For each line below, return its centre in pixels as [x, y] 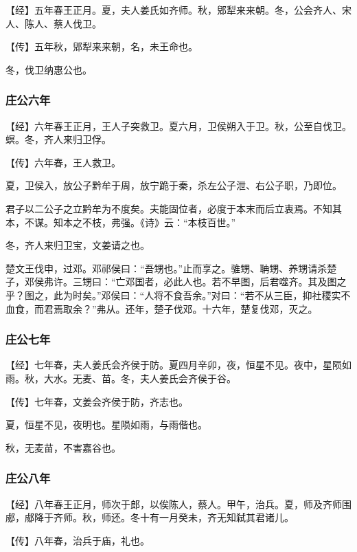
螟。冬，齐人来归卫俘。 [58, 139]
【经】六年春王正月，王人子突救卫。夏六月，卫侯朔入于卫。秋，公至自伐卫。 [178, 125]
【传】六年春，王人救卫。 [63, 162]
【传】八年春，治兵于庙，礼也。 [78, 540]
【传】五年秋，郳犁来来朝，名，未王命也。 [102, 46]
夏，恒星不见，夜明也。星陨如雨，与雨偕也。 [106, 424]
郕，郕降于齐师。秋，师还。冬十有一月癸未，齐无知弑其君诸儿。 [150, 517]
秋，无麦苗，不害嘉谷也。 [63, 447]
